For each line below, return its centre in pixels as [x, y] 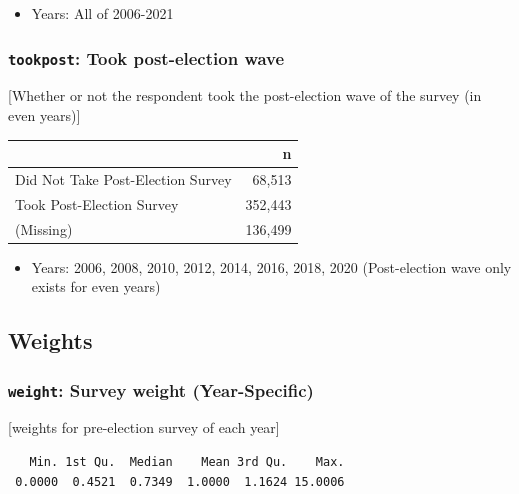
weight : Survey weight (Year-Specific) [161, 389]
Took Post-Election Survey [97, 203]
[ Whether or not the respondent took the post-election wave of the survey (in [245, 95]
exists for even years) [96, 286]
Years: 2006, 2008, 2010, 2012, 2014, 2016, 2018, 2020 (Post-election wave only [271, 266]
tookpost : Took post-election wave [146, 57]
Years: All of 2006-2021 [102, 13]
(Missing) [44, 228]
